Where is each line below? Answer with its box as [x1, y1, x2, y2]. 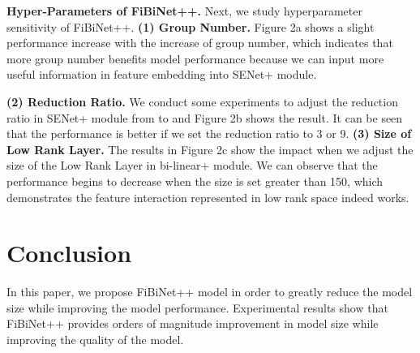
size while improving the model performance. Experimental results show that [6, 299, 388, 316]
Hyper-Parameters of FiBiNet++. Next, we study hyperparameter [6, 2, 362, 19]
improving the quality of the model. [6, 331, 184, 348]
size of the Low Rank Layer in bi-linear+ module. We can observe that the [6, 157, 378, 174]
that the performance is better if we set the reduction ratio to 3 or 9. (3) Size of [6, 125, 412, 142]
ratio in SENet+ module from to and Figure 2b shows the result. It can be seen [6, 109, 403, 126]
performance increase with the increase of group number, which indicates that [6, 34, 393, 51]
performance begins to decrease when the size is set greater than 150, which [6, 172, 384, 189]
